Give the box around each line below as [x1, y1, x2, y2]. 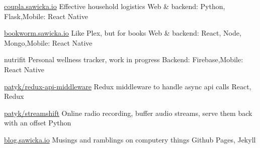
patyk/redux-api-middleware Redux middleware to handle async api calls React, [4, 81, 251, 91]
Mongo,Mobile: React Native [4, 37, 93, 48]
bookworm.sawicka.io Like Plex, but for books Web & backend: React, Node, [4, 28, 241, 38]
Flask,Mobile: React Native [4, 11, 88, 21]
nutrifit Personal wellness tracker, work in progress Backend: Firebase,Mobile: [4, 54, 243, 65]
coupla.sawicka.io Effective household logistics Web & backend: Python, [4, 1, 225, 11]
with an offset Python [4, 117, 71, 128]
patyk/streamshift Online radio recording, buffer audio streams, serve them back [4, 107, 252, 118]
